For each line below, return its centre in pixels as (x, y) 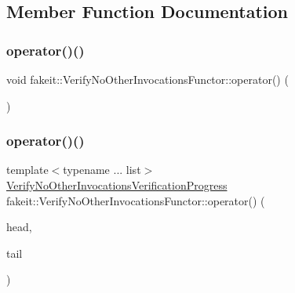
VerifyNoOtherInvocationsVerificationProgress (117, 185)
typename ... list (102, 170)
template (27, 170)
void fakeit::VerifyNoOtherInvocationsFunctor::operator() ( (147, 79)
